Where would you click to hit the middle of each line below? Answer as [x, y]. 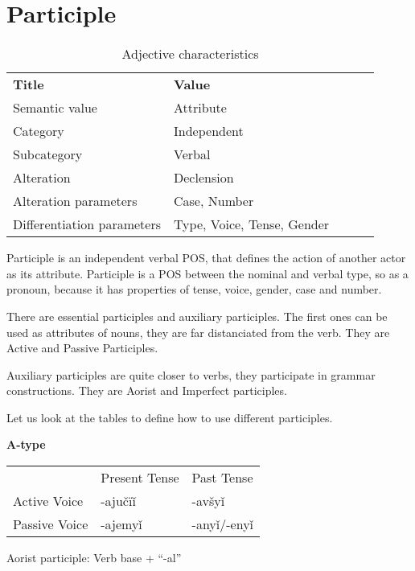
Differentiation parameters [87, 224]
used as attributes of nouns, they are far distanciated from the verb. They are [198, 332]
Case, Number [214, 201]
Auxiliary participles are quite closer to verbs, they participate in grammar [191, 374]
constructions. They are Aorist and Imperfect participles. [147, 390]
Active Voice [48, 501]
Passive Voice [51, 524]
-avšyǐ [208, 501]
